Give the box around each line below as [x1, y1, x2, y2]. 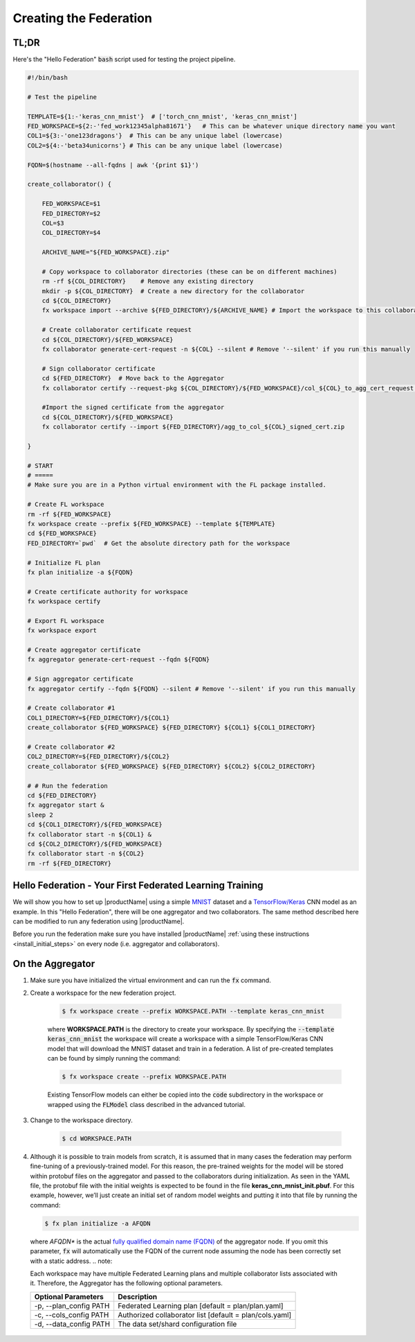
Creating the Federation [12, 10, 152, 26]
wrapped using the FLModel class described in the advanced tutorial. [47, 1100, 246, 1108]
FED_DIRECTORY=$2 [41, 209, 101, 218]
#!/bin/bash [27, 73, 68, 82]
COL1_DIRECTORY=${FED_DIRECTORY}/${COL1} [27, 714, 170, 722]
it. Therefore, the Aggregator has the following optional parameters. [30, 1279, 223, 1287]
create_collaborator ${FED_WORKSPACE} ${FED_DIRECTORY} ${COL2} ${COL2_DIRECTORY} [27, 762, 316, 770]
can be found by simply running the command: [47, 1054, 181, 1063]
